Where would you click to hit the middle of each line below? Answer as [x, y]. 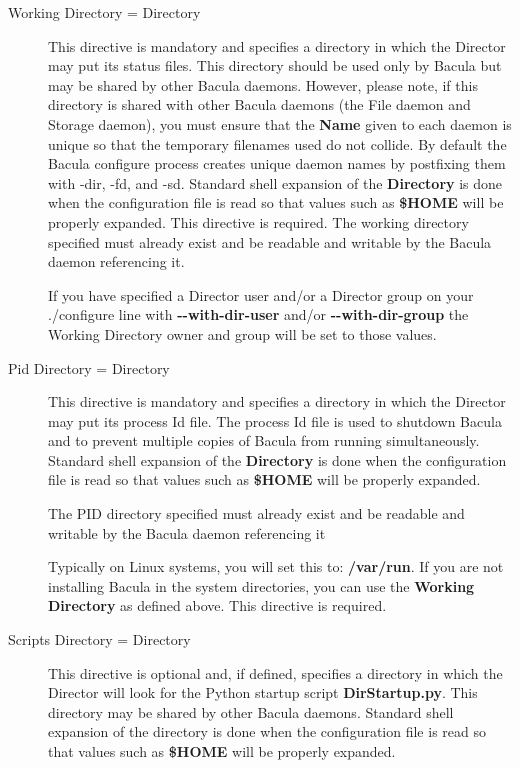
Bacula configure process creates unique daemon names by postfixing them [277, 163]
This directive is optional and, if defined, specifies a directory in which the [275, 672]
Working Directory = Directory [104, 12]
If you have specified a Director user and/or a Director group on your [261, 294]
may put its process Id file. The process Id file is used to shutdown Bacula [275, 420]
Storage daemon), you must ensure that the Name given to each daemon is [280, 123]
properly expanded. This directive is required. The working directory [258, 221]
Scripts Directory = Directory [99, 639]
